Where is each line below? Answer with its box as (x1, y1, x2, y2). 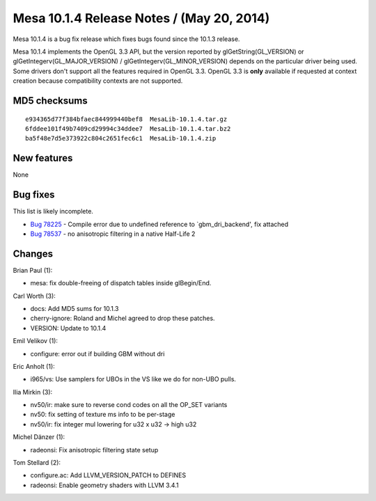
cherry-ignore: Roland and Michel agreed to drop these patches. (30, 314, 215, 323)
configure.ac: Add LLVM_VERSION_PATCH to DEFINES (30, 471, 187, 479)
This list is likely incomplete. (13, 207, 94, 216)
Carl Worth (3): (13, 292, 56, 300)
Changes (13, 248, 54, 260)
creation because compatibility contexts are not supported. (13, 77, 183, 85)
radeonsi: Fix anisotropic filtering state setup (30, 445, 159, 454)
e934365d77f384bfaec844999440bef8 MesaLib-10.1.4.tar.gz (25, 115, 228, 123)
